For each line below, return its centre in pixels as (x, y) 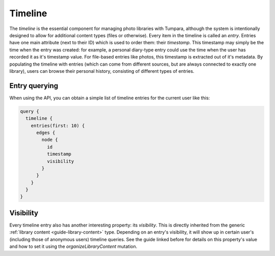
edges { (46, 133)
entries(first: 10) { (58, 125)
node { (50, 140)
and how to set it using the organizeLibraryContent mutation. (73, 246)
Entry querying (34, 86)
